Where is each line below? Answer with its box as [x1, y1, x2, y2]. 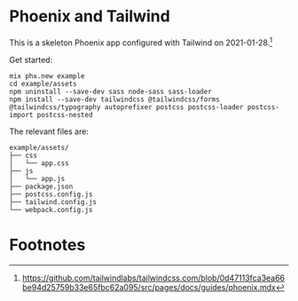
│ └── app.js [9, 174, 66, 183]
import [9, 110, 34, 119]
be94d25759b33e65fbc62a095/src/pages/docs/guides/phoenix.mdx [21, 281, 277, 292]
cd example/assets [9, 79, 77, 88]
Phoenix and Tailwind [9, 6, 170, 27]
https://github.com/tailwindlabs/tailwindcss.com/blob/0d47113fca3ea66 [21, 273, 286, 283]
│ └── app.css [9, 158, 69, 168]
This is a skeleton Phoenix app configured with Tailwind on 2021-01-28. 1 [9, 36, 273, 48]
